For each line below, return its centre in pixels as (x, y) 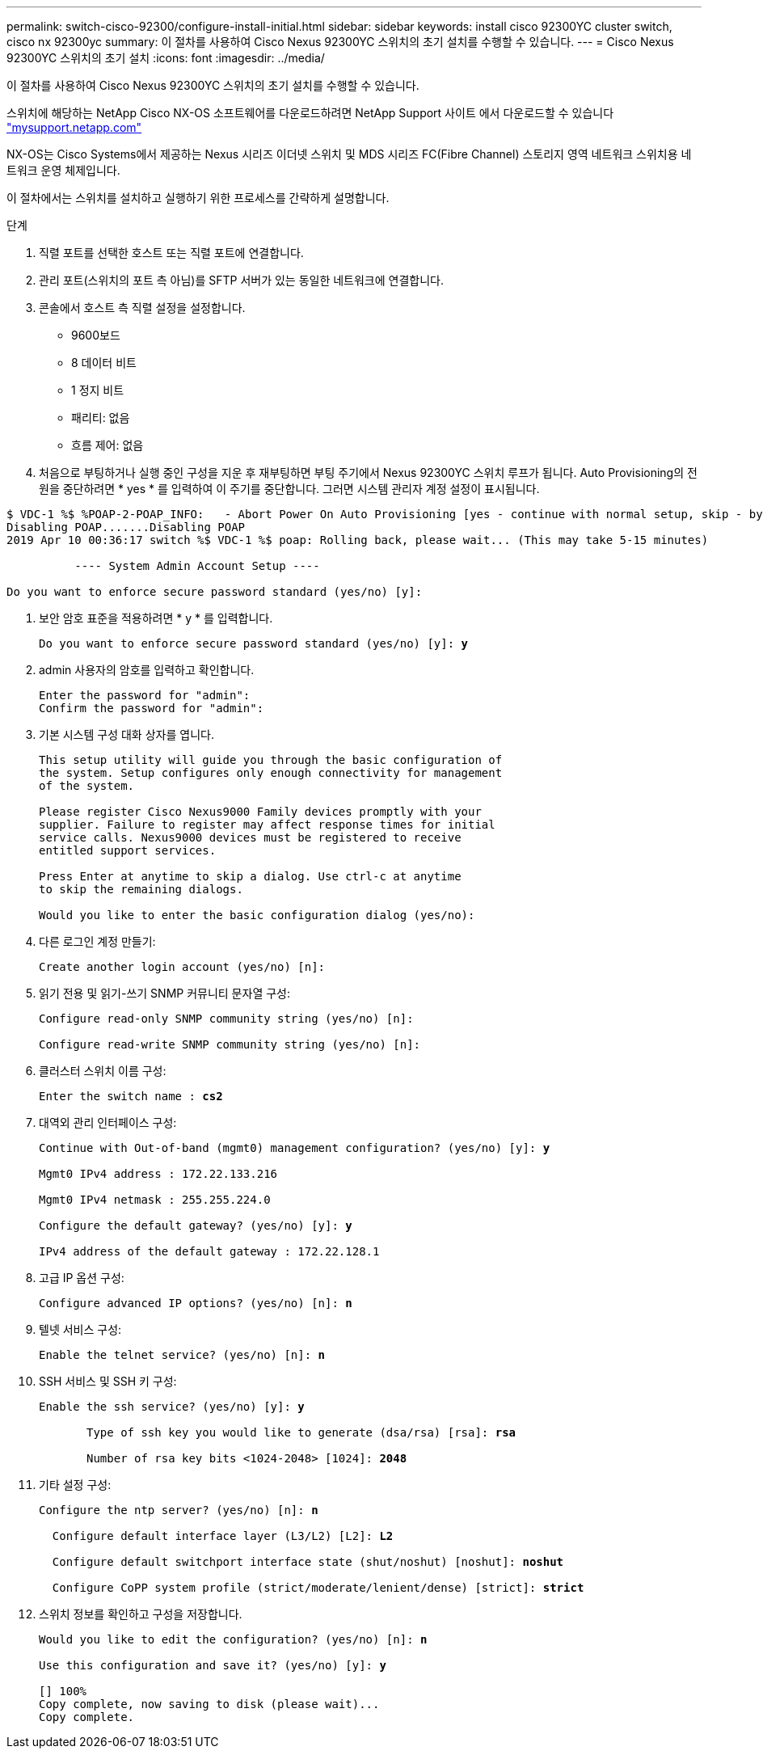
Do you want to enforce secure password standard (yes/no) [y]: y (254, 643)
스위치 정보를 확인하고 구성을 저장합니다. (141, 1614)
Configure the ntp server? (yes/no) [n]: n (179, 1510)
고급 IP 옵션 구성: (82, 1278)
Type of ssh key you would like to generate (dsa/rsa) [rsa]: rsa (301, 1432)
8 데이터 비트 (104, 363)
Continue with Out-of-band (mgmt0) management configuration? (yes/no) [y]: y (295, 1148)
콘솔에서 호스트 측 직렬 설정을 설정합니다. (142, 308)
